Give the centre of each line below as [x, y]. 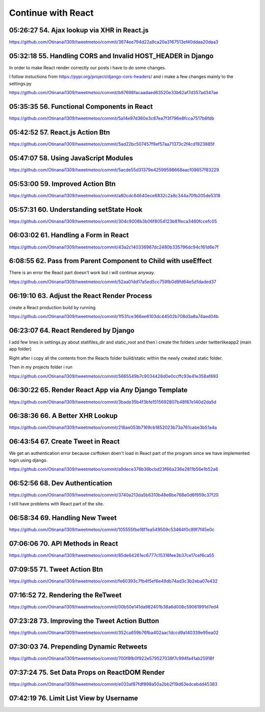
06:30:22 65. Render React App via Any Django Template [98, 390]
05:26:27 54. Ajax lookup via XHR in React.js [79, 30]
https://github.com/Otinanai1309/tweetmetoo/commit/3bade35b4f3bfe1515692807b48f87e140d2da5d [113, 402]
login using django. [28, 460]
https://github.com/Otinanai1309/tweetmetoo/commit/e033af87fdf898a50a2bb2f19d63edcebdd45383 [113, 684]
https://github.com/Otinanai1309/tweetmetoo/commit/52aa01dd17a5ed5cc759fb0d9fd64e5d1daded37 [113, 282]
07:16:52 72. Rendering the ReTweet [66, 595]
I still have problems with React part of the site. [56, 504]
